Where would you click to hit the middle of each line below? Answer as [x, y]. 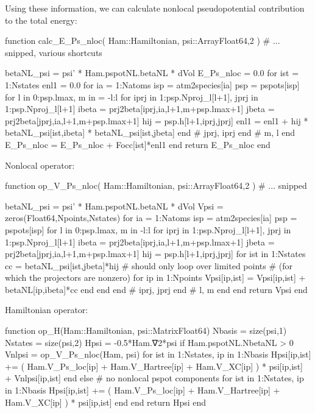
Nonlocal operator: [40, 165]
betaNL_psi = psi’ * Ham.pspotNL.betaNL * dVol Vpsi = [114, 206]
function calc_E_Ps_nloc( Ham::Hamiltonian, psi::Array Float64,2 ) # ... [143, 41]
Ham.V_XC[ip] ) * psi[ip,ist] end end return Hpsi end [106, 402]
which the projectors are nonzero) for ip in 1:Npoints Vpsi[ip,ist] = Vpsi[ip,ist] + [155, 277]
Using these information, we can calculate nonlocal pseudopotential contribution [155, 8]
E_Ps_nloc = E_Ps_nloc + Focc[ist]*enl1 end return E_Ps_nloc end [138, 144]
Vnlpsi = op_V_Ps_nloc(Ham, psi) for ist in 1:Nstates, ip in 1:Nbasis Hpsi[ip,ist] [158, 354]
